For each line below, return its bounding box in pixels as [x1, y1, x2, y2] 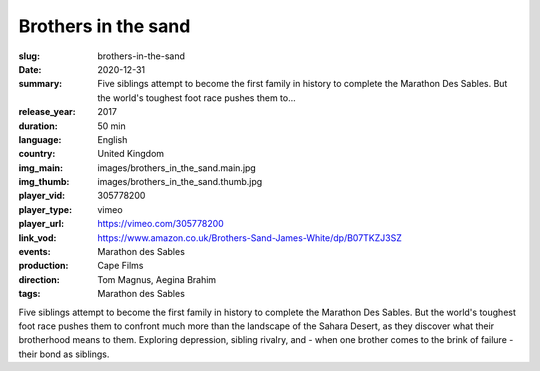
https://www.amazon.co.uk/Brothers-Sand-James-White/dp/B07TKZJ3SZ [97, 231, 402, 244]
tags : [18, 288, 41, 300]
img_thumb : [18, 176, 70, 188]
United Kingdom [97, 148, 165, 160]
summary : [18, 78, 63, 90]
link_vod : [18, 231, 57, 244]
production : [18, 260, 69, 272]
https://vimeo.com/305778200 [97, 218, 224, 230]
